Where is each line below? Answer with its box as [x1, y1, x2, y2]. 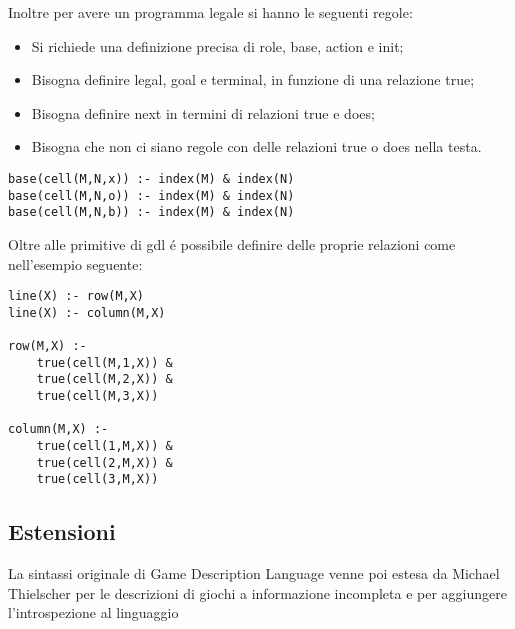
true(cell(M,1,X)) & [36, 355, 173, 370]
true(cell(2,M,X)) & [36, 455, 173, 470]
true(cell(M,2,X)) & [36, 372, 173, 387]
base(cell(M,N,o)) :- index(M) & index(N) [8, 188, 295, 203]
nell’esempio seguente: [8, 253, 143, 274]
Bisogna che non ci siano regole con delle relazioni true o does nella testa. [31, 136, 482, 157]
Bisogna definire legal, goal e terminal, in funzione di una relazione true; [31, 69, 475, 90]
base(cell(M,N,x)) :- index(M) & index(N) [8, 171, 295, 186]
